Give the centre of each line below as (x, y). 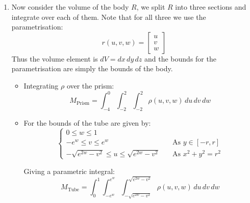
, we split (151, 7)
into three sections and (211, 7)
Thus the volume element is (55, 58)
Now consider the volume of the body (70, 7)
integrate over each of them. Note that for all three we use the (109, 17)
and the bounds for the (180, 58)
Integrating (41, 85)
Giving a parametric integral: (69, 171)
